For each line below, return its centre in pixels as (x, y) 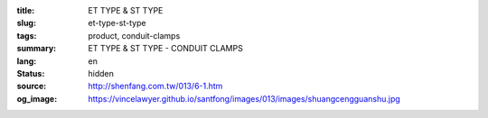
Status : (31, 73)
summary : (37, 49)
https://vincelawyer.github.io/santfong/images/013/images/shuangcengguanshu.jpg (244, 98)
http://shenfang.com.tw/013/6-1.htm (155, 86)
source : (32, 86)
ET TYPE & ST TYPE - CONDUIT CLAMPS (165, 49)
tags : (27, 35)
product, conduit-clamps (134, 35)
